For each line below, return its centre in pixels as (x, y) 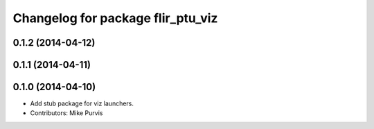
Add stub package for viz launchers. (82, 103)
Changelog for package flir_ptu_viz (115, 18)
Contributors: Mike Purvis (66, 113)
